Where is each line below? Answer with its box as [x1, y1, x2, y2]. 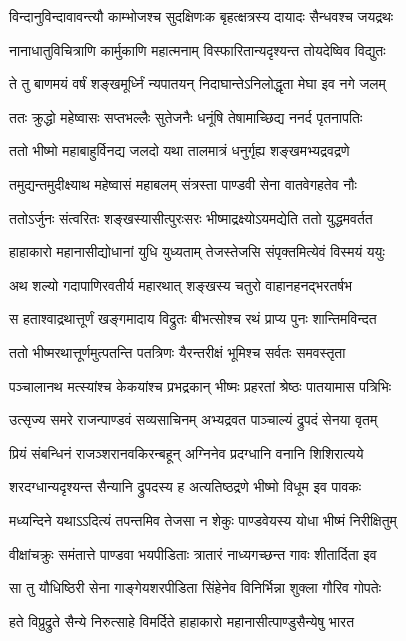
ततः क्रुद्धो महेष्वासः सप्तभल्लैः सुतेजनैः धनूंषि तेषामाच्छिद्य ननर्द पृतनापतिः [9, 106, 363, 127]
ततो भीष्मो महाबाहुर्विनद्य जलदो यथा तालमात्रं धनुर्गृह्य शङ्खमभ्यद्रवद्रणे [9, 140, 350, 161]
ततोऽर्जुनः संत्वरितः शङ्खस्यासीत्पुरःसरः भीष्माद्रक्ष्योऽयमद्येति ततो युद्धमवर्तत [9, 207, 373, 228]
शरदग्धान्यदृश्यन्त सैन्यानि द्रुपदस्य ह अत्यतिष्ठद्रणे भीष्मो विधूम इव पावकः [9, 476, 362, 497]
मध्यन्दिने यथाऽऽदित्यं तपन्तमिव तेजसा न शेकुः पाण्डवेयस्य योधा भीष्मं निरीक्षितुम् [9, 509, 397, 530]
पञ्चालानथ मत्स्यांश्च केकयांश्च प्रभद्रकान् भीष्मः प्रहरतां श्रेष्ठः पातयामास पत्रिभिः [9, 375, 392, 396]
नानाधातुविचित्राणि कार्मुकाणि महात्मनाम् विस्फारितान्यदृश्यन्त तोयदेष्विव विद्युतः [9, 39, 386, 60]
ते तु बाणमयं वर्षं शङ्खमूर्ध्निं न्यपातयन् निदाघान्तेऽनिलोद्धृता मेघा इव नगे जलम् [9, 73, 386, 94]
